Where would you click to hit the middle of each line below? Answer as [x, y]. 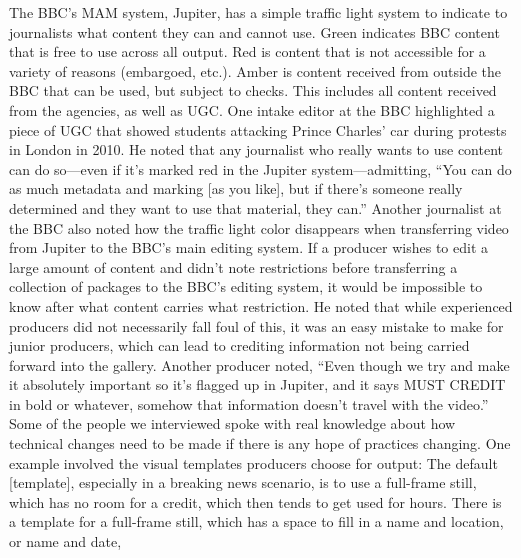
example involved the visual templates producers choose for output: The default [253, 462]
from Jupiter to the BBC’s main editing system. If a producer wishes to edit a [249, 247]
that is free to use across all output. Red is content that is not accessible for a [247, 51]
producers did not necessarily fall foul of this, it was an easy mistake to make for [256, 325]
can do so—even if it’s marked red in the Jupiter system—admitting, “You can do [260, 168]
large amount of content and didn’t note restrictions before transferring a [233, 266]
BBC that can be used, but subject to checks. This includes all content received [253, 90]
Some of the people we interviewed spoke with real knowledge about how [232, 423]
